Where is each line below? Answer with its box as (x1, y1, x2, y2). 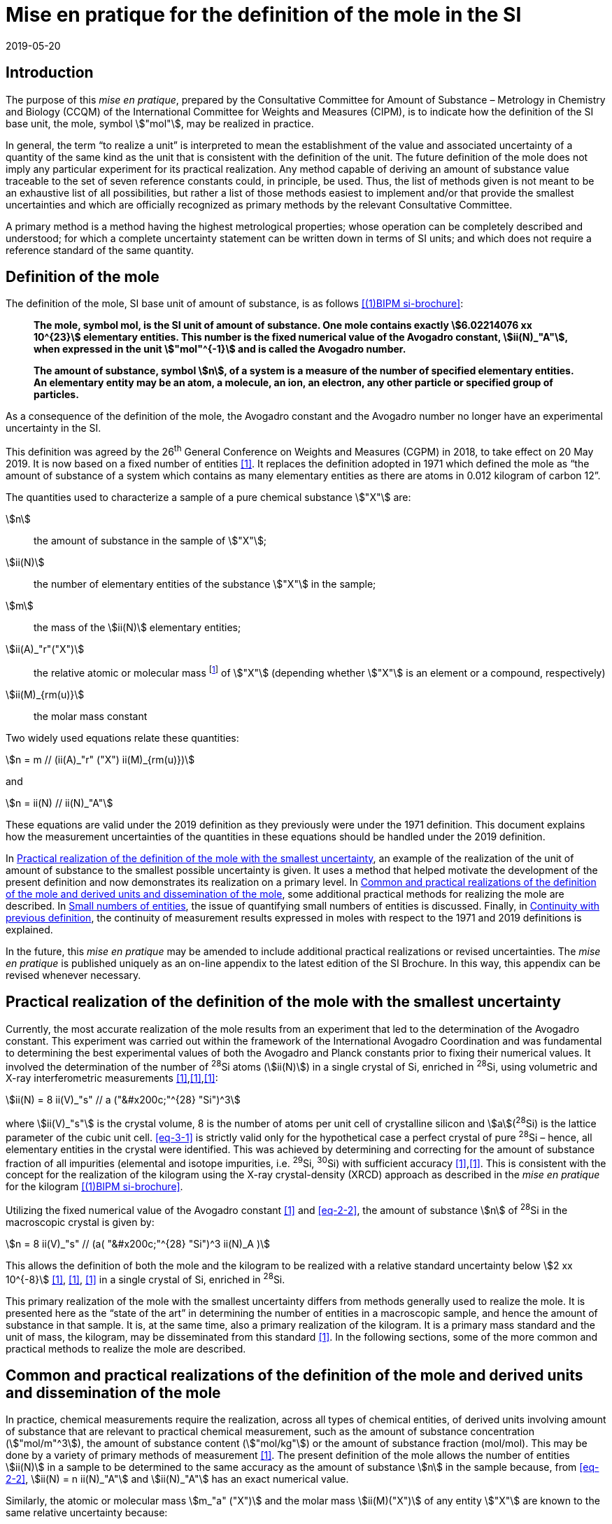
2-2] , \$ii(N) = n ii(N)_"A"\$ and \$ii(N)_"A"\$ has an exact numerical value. (6, 1473, 349, 1486)
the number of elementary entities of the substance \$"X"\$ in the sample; (34, 578, 376, 591)
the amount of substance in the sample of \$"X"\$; (34, 535, 267, 547)
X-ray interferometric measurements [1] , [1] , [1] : (6, 1072, 218, 1085)
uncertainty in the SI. (6, 422, 101, 435)
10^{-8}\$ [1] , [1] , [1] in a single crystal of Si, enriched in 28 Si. (6, 1271, 285, 1285)
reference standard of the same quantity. (6, 244, 194, 256)
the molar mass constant (34, 710, 148, 722)
